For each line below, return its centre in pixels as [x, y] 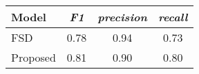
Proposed [34, 57]
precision [122, 17]
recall [173, 17]
